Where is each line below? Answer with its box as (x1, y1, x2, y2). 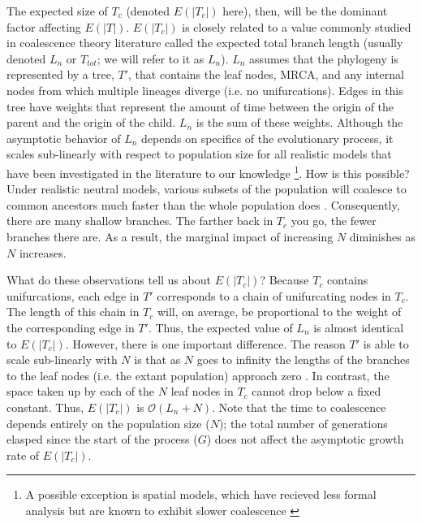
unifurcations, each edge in (6, 287, 140, 304)
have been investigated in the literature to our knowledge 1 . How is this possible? (6, 162, 410, 181)
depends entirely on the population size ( (6, 414, 210, 431)
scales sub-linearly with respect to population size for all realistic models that (6, 145, 392, 162)
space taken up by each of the (6, 383, 155, 400)
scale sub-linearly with (6, 351, 118, 368)
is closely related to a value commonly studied (182, 18, 411, 35)
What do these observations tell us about (6, 271, 211, 288)
